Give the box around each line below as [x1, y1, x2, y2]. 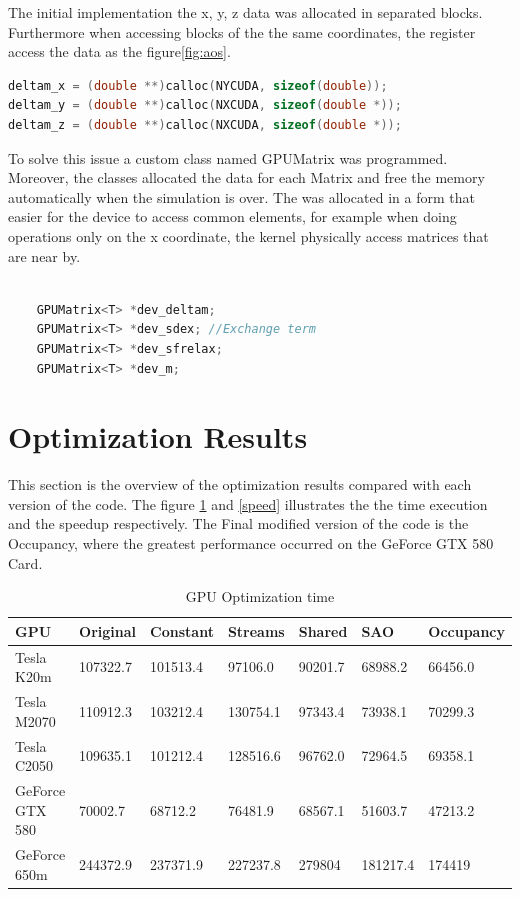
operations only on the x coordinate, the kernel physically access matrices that [8, 225, 489, 246]
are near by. [8, 245, 81, 266]
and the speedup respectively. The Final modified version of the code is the [8, 513, 469, 534]
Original [79, 620, 137, 641]
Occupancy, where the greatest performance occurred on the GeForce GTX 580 [8, 533, 494, 553]
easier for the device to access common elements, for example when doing [8, 206, 457, 227]
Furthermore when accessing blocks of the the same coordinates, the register [8, 21, 476, 42]
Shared [298, 620, 348, 641]
